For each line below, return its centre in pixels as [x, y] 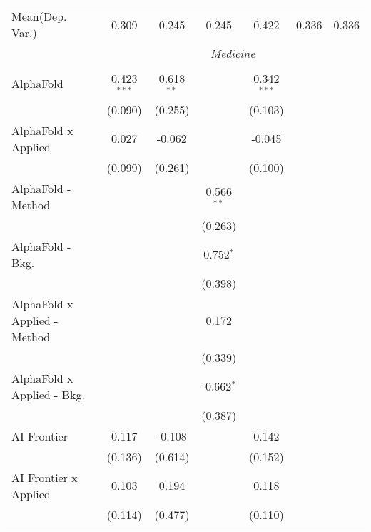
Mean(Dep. [39, 16]
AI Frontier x [45, 477]
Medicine [233, 53]
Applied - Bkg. [48, 394]
